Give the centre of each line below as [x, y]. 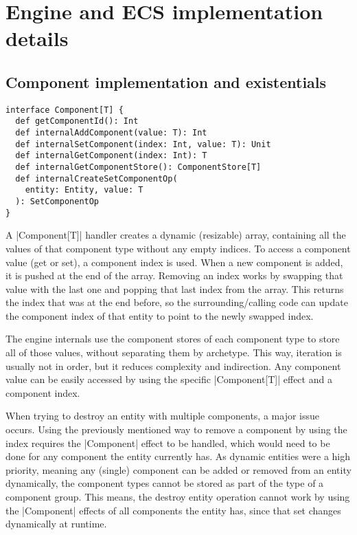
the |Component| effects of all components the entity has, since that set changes [173, 510]
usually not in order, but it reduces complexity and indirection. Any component [173, 365]
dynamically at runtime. [56, 524]
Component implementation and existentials [166, 81]
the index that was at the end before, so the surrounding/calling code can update [177, 302]
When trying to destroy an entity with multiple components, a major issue [162, 416]
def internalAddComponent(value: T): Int [111, 133]
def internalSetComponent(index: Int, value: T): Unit [143, 144]
